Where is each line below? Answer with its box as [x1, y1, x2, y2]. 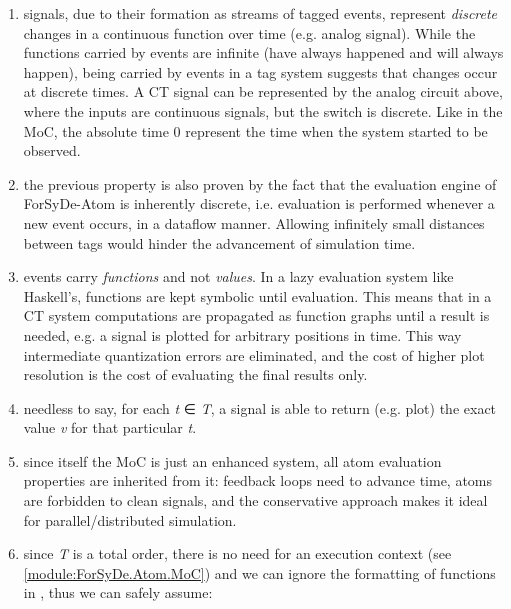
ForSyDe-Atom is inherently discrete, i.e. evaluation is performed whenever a [23, 193, 495, 214]
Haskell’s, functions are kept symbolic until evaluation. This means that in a [23, 285, 492, 306]
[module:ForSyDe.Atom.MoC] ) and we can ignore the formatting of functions [23, 562, 496, 583]
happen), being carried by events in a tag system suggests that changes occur [23, 61, 498, 82]
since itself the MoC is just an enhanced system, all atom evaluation [23, 450, 442, 471]
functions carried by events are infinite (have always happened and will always [23, 42, 504, 63]
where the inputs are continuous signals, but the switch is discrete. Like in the [23, 100, 503, 121]
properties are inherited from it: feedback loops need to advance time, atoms [23, 470, 493, 491]
